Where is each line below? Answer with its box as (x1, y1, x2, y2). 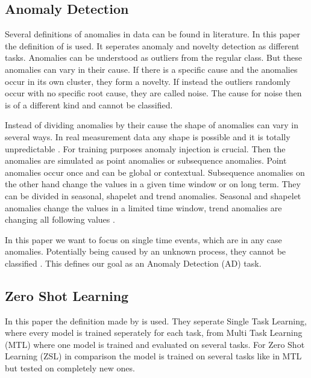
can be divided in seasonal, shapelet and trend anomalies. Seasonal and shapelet (5, 189, 301, 202)
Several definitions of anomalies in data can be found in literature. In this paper (5, 28, 301, 40)
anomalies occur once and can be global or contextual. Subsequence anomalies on (5, 166, 305, 178)
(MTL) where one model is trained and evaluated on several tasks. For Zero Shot (5, 338, 305, 350)
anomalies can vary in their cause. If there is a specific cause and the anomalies (5, 63, 298, 75)
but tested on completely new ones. (5, 362, 135, 374)
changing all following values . (5, 213, 115, 226)
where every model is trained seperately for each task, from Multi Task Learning (5, 326, 303, 339)
